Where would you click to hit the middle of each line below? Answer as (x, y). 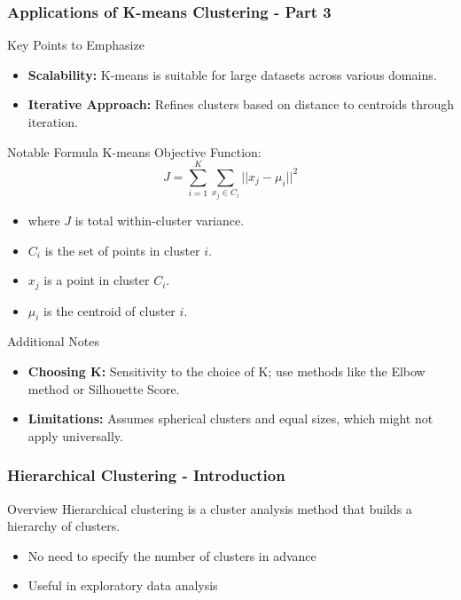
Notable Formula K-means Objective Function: (134, 151)
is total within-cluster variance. (160, 220)
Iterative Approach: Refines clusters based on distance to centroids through (241, 104)
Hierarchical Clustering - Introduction (146, 475)
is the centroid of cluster (109, 310)
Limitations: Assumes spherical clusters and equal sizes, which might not (230, 418)
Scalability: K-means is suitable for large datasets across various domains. (232, 74)
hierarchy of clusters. (64, 526)
